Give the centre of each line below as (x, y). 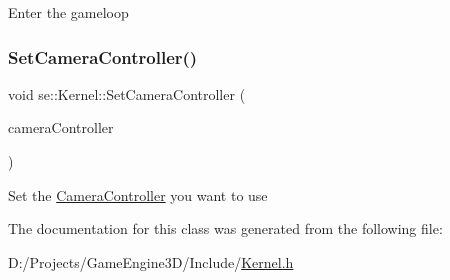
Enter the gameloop (68, 12)
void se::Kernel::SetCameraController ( (127, 93)
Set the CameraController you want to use (138, 194)
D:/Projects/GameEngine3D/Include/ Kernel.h (151, 261)
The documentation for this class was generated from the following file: (225, 228)
